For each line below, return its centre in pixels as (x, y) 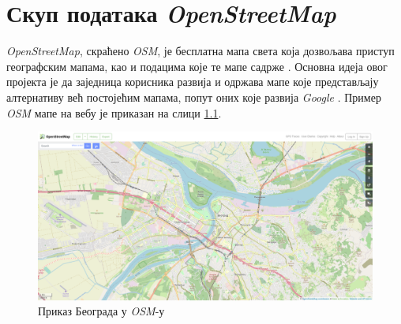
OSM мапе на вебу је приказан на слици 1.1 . (114, 112)
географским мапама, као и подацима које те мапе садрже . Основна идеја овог (197, 66)
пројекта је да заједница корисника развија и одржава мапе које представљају (193, 82)
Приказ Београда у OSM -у (101, 311)
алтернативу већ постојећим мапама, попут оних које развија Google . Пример (194, 97)
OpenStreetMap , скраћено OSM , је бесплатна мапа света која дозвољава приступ (200, 51)
